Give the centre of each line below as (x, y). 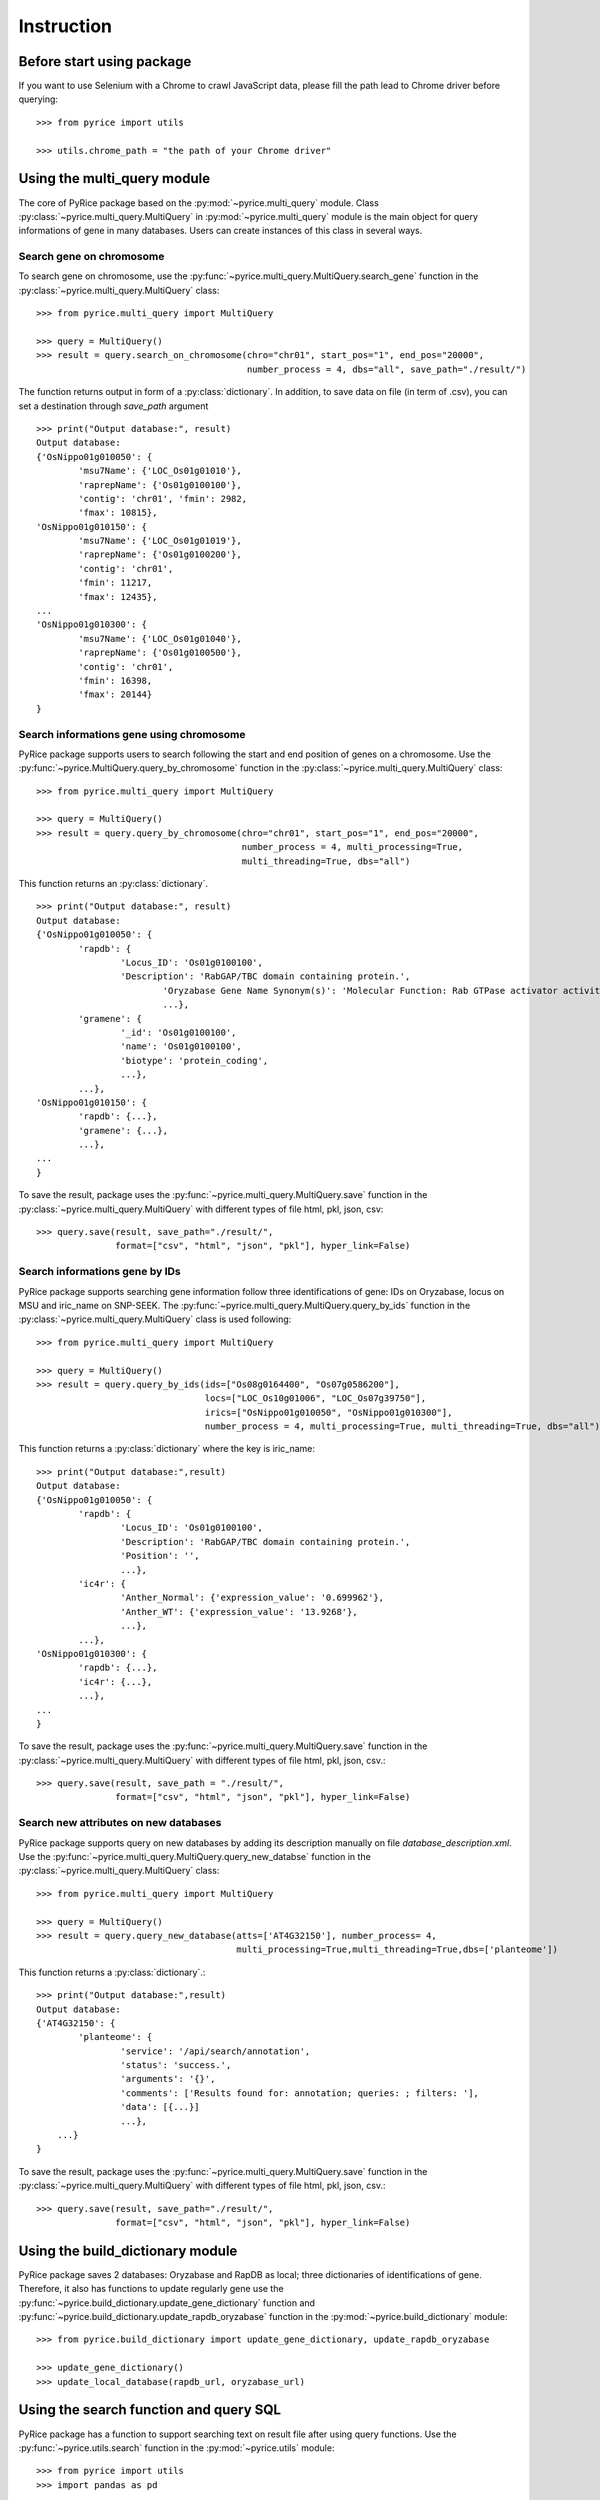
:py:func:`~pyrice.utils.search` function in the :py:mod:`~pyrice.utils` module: (176, 2447)
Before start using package (105, 61)
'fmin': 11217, (115, 583)
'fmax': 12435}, (118, 596)
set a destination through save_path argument (113, 406)
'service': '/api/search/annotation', (215, 2051)
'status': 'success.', (176, 2065)
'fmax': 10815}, (118, 513)
